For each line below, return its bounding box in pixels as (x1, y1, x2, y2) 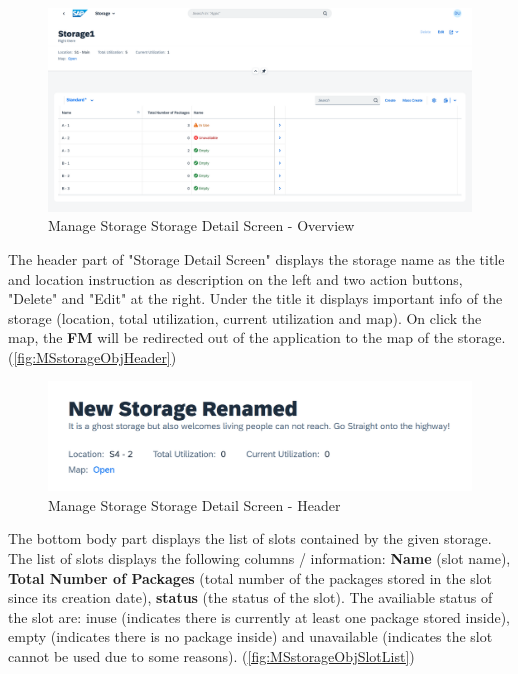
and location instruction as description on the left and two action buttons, (8, 268, 463, 289)
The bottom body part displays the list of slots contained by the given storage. (8, 528, 492, 549)
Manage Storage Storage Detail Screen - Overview (48, 215, 355, 236)
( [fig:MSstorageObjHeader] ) (8, 346, 177, 367)
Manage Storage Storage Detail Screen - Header (48, 494, 341, 515)
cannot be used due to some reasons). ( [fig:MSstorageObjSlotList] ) (8, 645, 415, 666)
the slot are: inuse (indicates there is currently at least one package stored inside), (8, 606, 510, 627)
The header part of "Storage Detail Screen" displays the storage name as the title (8, 248, 505, 269)
